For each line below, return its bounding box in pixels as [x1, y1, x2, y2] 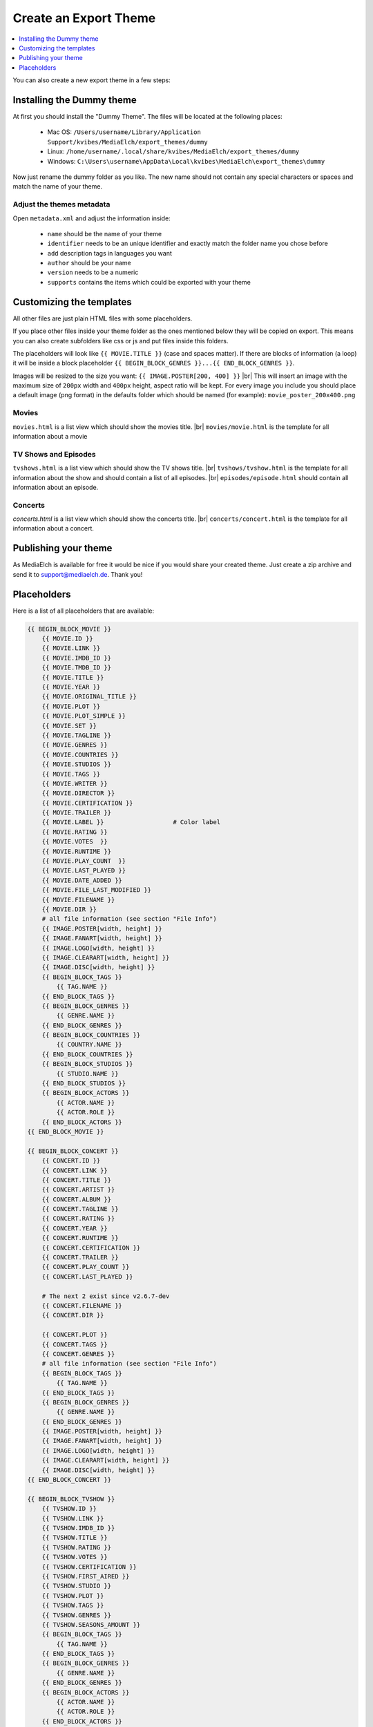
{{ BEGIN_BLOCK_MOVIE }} [27, 625, 112, 633]
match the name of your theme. [12, 182, 103, 191]
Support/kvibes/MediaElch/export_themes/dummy [47, 138, 208, 146]
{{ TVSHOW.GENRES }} [41, 1611, 112, 1619]
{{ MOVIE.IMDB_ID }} [41, 653, 112, 662]
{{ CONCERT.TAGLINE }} [41, 1205, 119, 1213]
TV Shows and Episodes [12, 449, 96, 459]
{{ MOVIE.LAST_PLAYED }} [41, 867, 126, 875]
